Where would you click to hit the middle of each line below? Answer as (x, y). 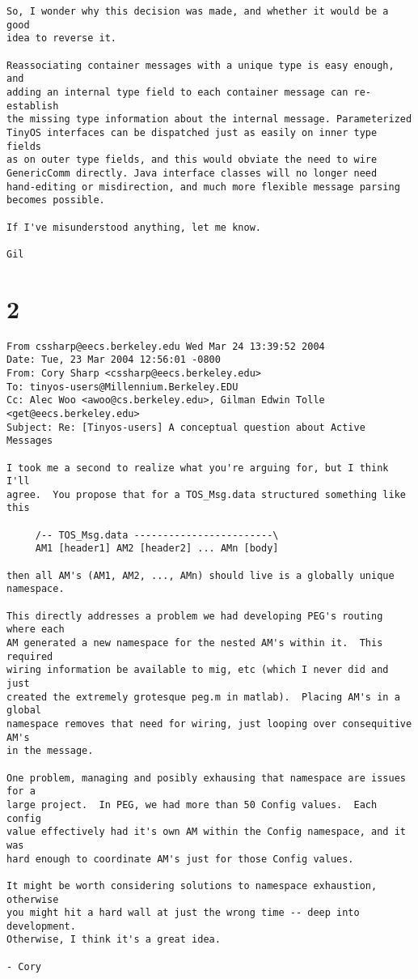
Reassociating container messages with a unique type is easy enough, (201, 65)
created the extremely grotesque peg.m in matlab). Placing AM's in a (203, 697)
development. (41, 926)
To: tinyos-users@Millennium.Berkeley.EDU (122, 387)
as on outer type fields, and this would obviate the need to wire (192, 160)
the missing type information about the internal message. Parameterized (209, 119)
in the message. (50, 751)
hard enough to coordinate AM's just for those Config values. (180, 859)
